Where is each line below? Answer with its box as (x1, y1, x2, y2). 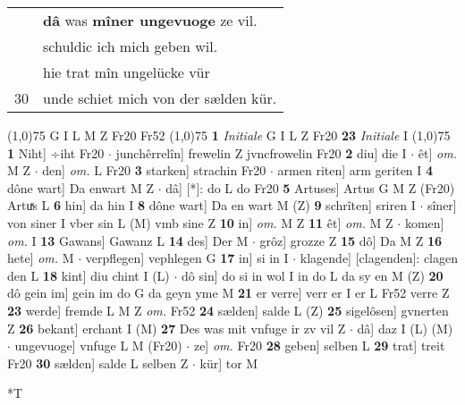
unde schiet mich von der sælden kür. (43, 88, 277, 108)
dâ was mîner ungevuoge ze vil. (43, 10, 258, 30)
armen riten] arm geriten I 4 (277, 161, 434, 180)
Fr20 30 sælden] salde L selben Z (7, 353, 189, 372)
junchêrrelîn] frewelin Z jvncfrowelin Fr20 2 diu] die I (115, 143, 407, 162)
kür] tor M (199, 353, 258, 372)
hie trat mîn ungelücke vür (43, 62, 210, 82)
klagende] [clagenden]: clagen (300, 249, 459, 267)
